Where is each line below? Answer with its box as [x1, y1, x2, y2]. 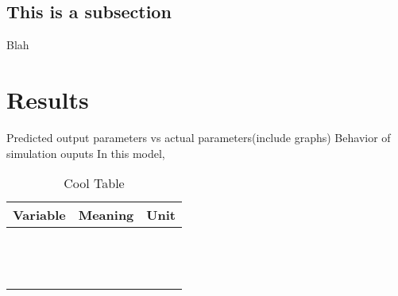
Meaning [78, 206, 134, 225]
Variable [13, 206, 66, 225]
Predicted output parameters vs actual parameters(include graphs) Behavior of [6, 129, 391, 145]
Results [6, 83, 89, 115]
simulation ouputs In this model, [6, 144, 165, 161]
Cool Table [64, 174, 125, 193]
